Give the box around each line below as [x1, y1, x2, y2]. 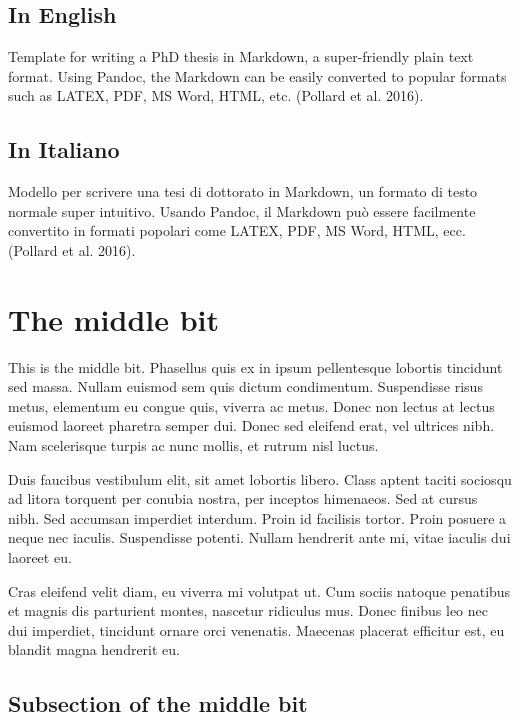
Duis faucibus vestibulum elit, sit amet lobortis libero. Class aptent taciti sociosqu [8, 468, 512, 489]
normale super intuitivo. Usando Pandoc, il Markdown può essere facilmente [8, 200, 476, 221]
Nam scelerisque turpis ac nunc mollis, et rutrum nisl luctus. [8, 435, 379, 456]
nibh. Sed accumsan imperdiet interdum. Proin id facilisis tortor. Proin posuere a [8, 507, 507, 528]
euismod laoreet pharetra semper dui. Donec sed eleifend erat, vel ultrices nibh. [8, 415, 495, 436]
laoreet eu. [8, 547, 72, 568]
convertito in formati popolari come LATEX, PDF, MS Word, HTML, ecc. [8, 220, 466, 241]
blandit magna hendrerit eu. [8, 639, 181, 660]
